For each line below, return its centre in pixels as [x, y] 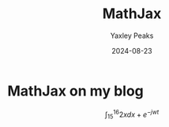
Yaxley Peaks [132, 35]
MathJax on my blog [75, 91]
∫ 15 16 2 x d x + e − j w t [132, 114]
